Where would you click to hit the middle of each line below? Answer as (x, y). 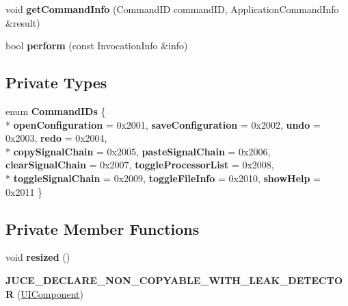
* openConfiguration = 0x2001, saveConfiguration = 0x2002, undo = (163, 124)
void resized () (38, 257)
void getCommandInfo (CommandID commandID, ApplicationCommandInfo (172, 9)
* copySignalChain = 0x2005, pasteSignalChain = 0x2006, (138, 151)
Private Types (56, 82)
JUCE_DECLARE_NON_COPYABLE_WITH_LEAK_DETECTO (174, 280)
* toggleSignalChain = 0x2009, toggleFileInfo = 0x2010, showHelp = (163, 178)
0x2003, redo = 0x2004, (56, 138)
